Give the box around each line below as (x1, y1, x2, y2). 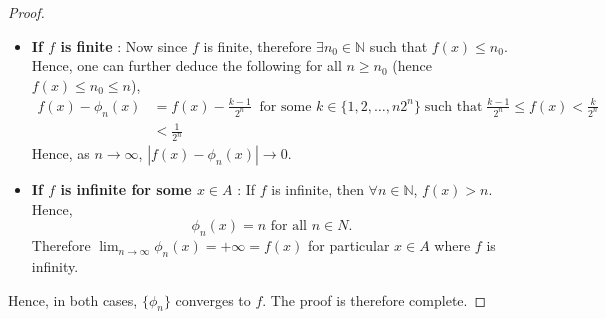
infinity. (31, 256, 79, 276)
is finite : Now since (60, 35, 188, 56)
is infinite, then (271, 179, 364, 200)
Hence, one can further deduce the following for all (31, 55, 342, 76)
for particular (308, 235, 390, 256)
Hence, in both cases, (8, 289, 138, 310)
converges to (175, 289, 251, 310)
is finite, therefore (203, 35, 312, 56)
